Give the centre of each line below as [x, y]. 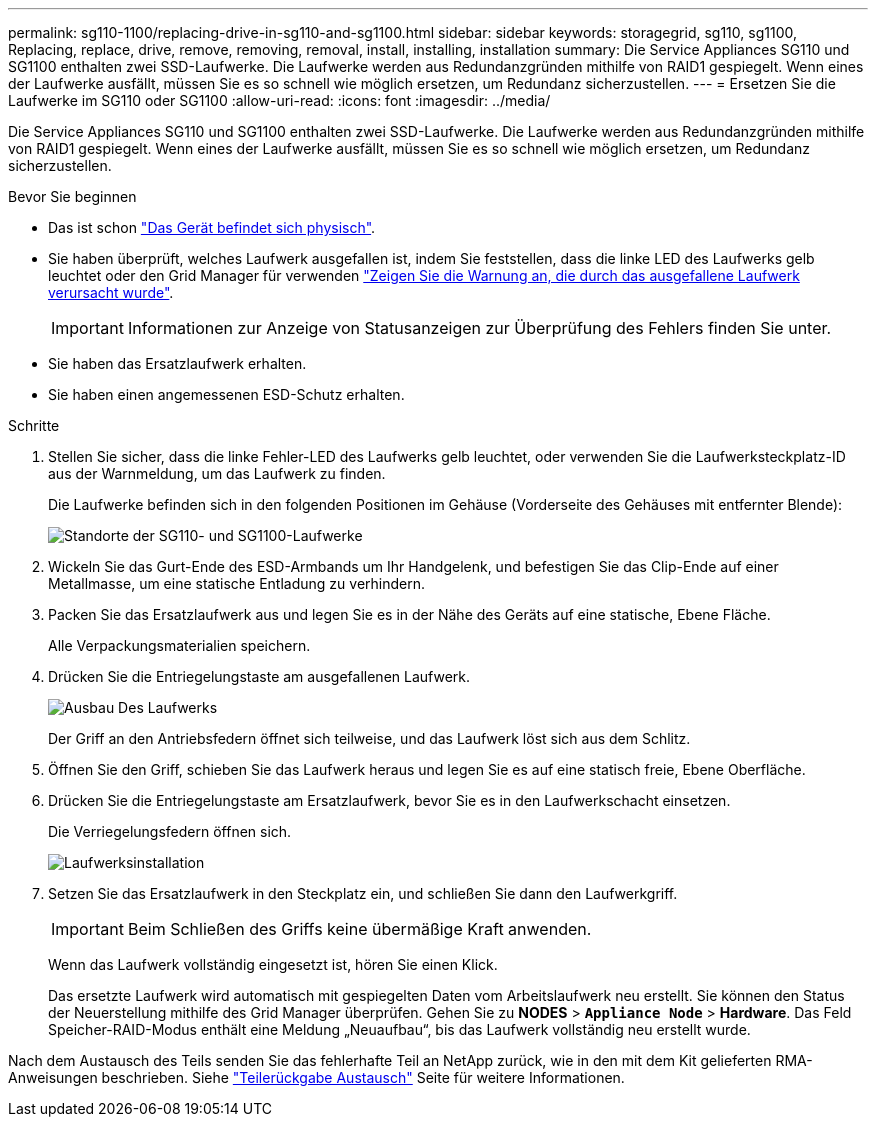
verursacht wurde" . [111, 292]
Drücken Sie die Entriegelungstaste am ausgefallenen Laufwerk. [259, 676]
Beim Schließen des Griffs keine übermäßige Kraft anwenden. [359, 929]
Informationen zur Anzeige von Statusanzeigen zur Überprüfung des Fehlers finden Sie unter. [479, 328]
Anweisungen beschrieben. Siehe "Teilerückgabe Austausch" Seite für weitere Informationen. [316, 1077]
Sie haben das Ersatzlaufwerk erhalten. [177, 363]
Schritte [34, 425]
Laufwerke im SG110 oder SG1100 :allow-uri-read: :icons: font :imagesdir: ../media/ [279, 100]
